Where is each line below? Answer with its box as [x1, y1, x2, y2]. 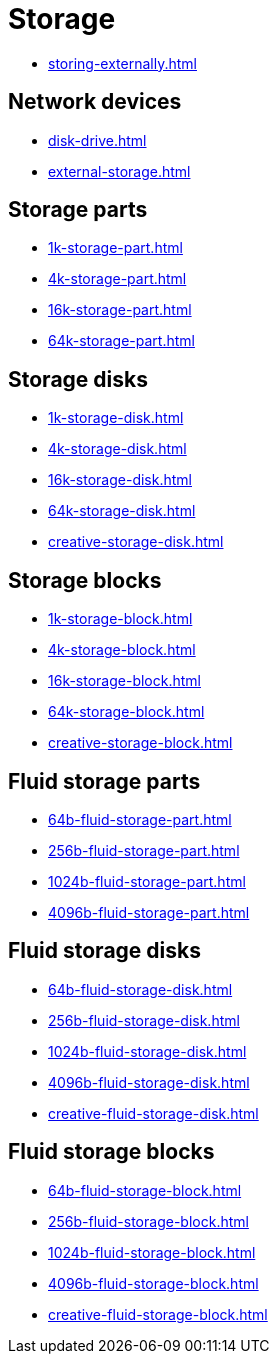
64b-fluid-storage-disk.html [48, 980, 233, 998]
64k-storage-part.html [48, 332, 195, 350]
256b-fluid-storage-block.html [48, 1212, 249, 1230]
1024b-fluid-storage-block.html [48, 1243, 256, 1261]
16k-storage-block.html [48, 672, 201, 690]
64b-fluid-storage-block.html [48, 1181, 242, 1199]
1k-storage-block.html [48, 610, 193, 628]
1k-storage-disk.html [48, 409, 184, 427]
